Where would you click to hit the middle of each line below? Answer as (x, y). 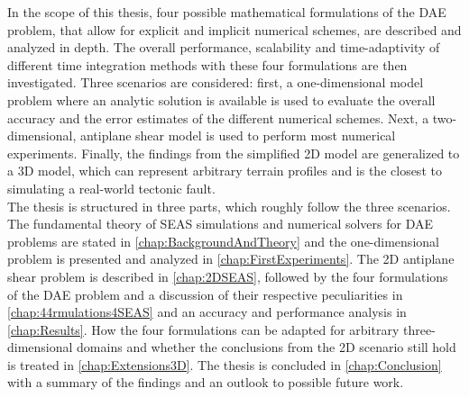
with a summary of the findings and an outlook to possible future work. (206, 382)
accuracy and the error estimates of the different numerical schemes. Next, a (218, 117)
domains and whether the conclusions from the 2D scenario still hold (267, 347)
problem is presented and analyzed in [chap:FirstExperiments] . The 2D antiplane (231, 259)
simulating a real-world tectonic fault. (111, 188)
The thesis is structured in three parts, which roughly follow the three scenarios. (229, 206)
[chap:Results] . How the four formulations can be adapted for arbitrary (203, 329)
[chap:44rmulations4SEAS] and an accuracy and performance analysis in (207, 312)
